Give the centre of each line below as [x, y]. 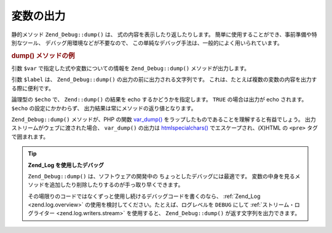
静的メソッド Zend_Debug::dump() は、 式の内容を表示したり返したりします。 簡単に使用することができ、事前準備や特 [164, 34]
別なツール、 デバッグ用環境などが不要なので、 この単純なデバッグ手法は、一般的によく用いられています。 [147, 42]
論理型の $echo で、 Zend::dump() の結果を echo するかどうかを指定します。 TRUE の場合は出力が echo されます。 [159, 100]
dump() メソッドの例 [43, 55]
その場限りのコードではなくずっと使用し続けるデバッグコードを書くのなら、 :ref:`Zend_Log [144, 196]
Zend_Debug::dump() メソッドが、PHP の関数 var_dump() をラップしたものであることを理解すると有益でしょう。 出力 [164, 119]
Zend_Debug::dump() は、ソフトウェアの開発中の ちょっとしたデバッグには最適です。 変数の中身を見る [161, 176]
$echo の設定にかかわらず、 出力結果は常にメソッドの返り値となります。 [104, 108]
